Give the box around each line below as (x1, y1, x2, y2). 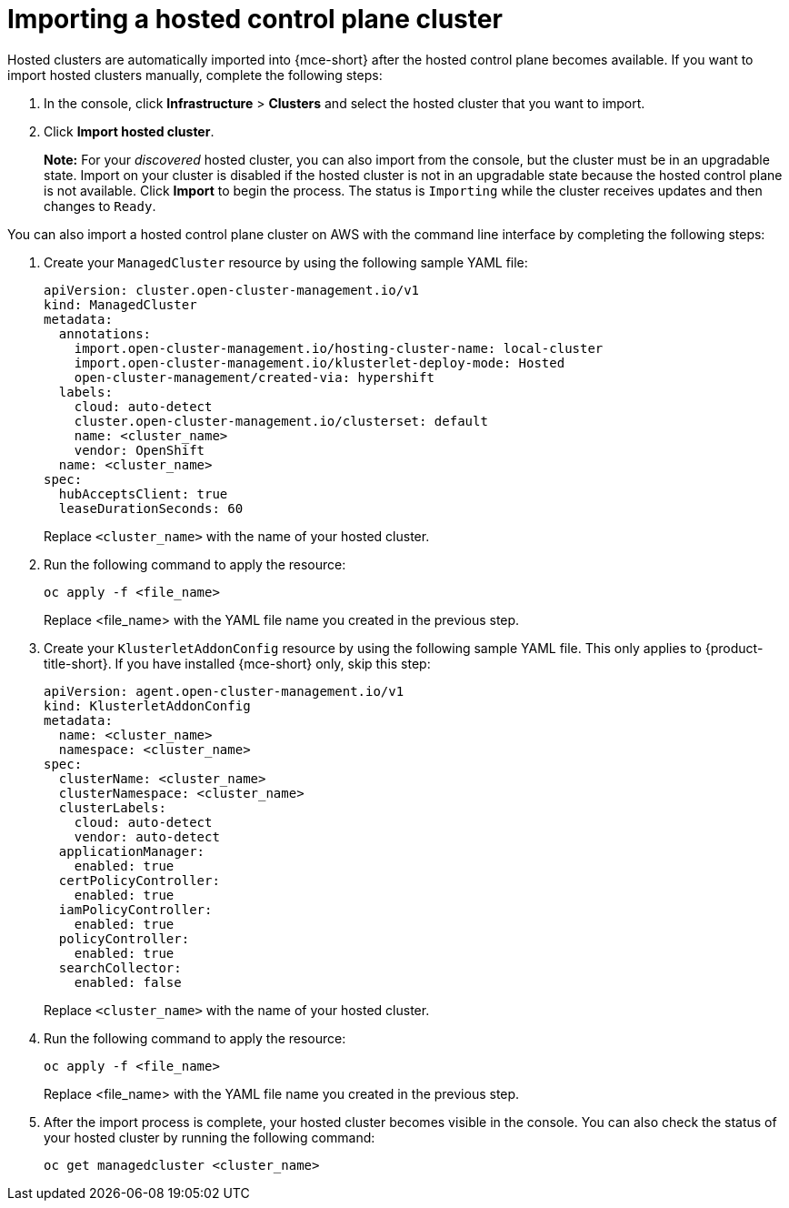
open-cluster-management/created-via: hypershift (74, 369, 434, 385)
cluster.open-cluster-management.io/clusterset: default (74, 413, 488, 428)
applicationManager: (58, 843, 205, 859)
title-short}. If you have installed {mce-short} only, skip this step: (44, 655, 431, 671)
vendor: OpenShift (74, 442, 205, 458)
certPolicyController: (58, 872, 220, 888)
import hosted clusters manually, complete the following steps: (7, 66, 383, 83)
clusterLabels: (58, 800, 166, 815)
